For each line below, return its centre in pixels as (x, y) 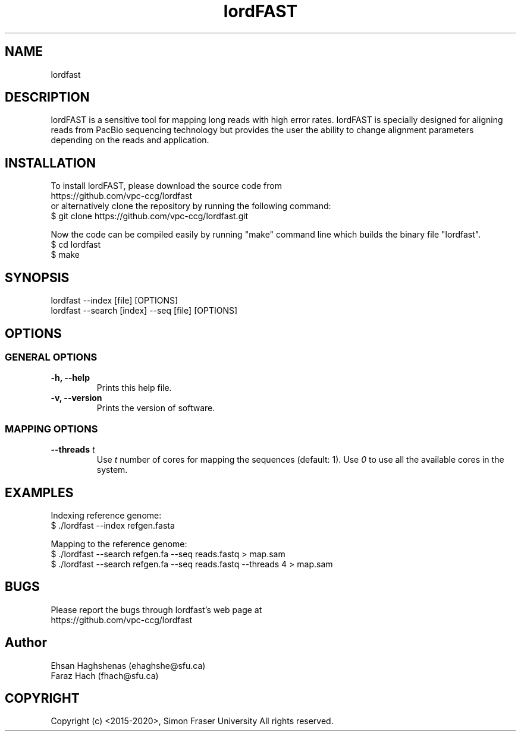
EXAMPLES (39, 492)
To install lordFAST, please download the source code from (166, 186)
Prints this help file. (134, 388)
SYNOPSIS (37, 277)
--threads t (73, 450)
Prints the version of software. (156, 408)
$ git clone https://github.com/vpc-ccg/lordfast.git (150, 216)
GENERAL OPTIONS (51, 357)
